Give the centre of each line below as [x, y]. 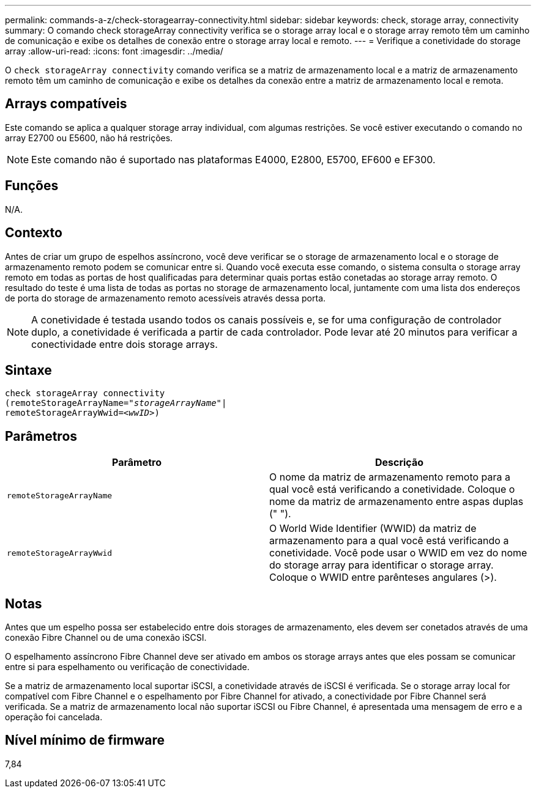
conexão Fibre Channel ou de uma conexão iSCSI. [106, 638]
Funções [32, 186]
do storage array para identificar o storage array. [382, 565]
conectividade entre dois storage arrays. [125, 344]
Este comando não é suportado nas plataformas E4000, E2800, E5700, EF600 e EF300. [233, 159]
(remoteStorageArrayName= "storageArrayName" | [116, 403]
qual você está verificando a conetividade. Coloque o [392, 489]
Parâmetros [41, 436]
